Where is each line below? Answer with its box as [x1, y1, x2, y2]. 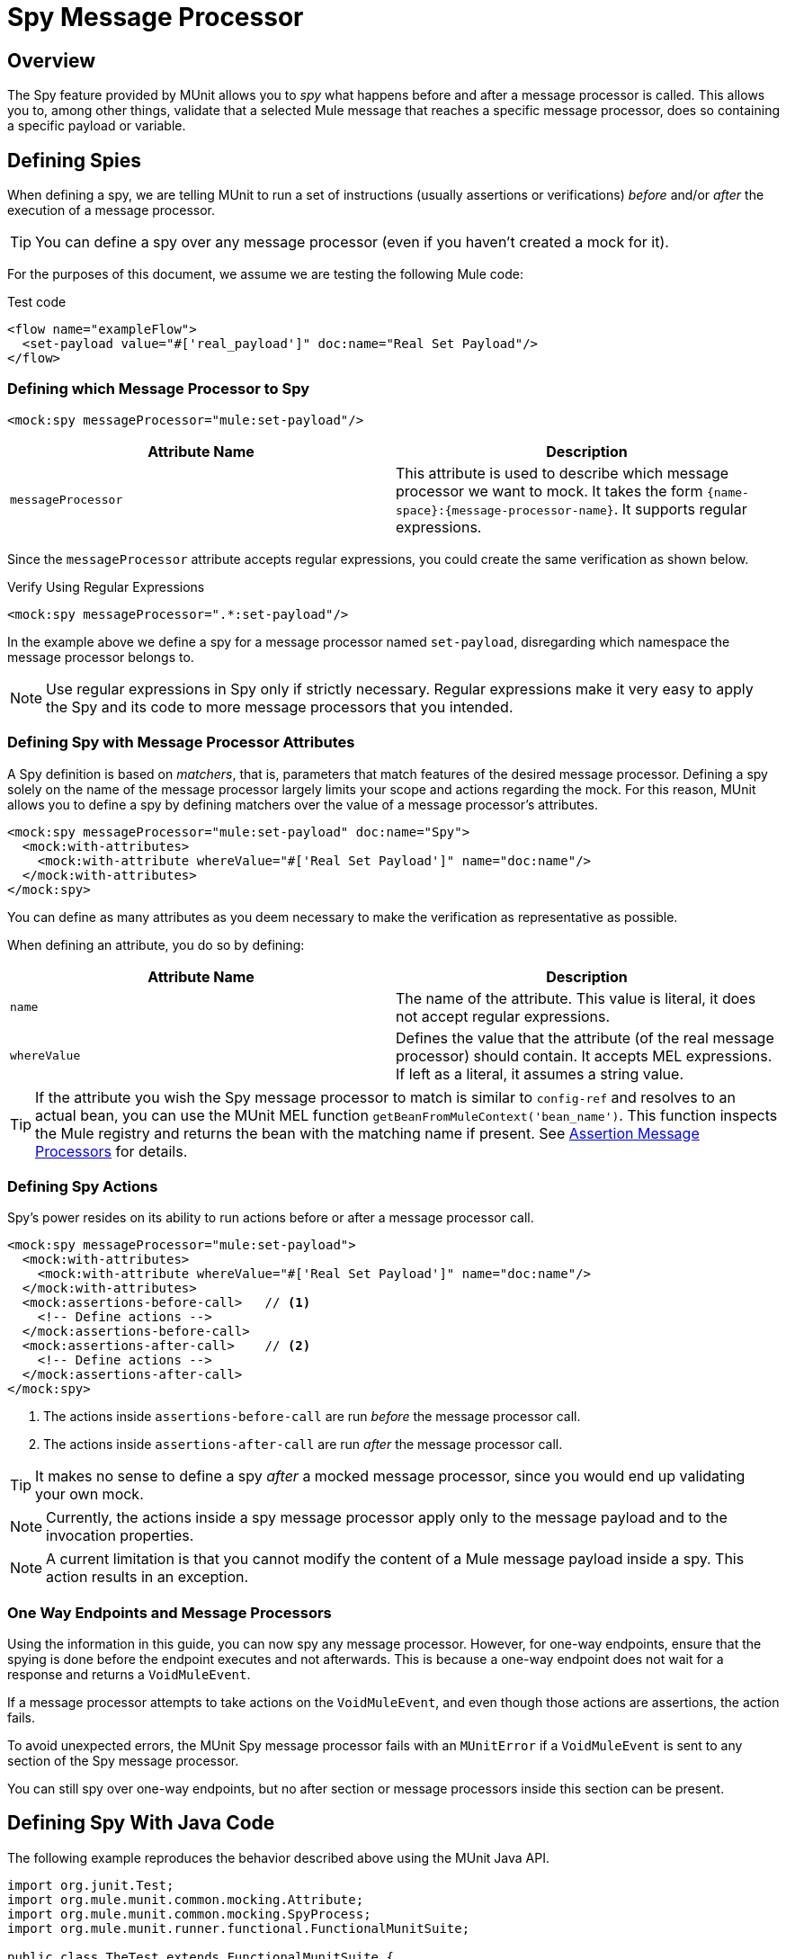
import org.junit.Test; [7, 1877, 174, 1892]
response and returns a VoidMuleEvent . [7, 1667, 251, 1683]
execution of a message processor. [7, 202, 216, 219]
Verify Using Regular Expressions [7, 578, 205, 595]
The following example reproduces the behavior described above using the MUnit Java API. [7, 1849, 549, 1865]
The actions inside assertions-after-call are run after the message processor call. [43, 1436, 563, 1453]
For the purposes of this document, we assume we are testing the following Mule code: [7, 266, 523, 282]
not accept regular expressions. [396, 1006, 611, 1025]
